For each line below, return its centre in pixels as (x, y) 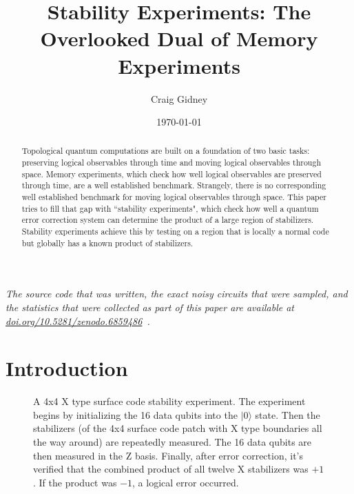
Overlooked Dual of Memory (179, 38)
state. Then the (288, 414)
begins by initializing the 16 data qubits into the (135, 414)
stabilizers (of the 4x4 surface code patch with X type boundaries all (178, 428)
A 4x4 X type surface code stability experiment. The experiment (169, 401)
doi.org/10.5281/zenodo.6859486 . (78, 320)
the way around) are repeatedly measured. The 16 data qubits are (173, 442)
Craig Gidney (179, 98)
